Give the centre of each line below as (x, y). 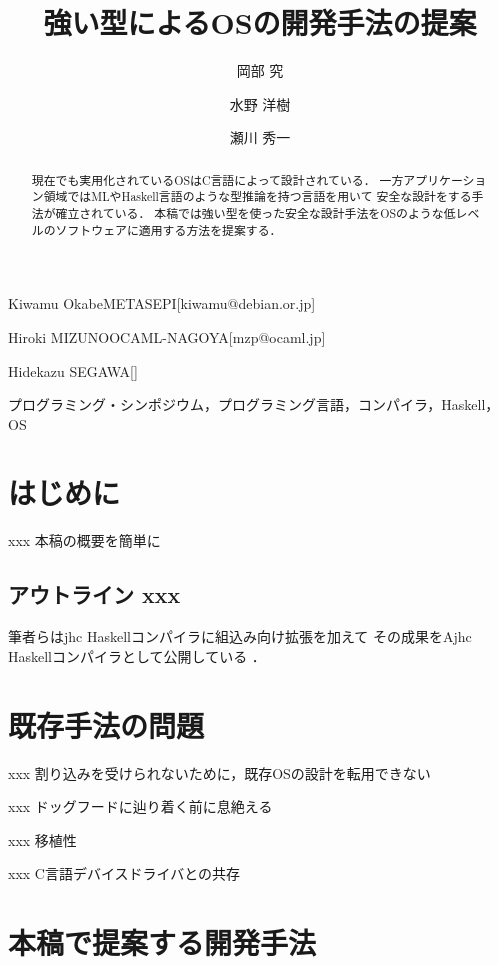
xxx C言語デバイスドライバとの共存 (124, 873)
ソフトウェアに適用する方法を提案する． (168, 229)
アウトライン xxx (94, 594)
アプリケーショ (445, 179)
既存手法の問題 (106, 724)
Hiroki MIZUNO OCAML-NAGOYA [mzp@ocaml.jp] (167, 336)
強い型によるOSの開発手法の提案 (260, 22)
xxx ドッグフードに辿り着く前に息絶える (140, 806)
